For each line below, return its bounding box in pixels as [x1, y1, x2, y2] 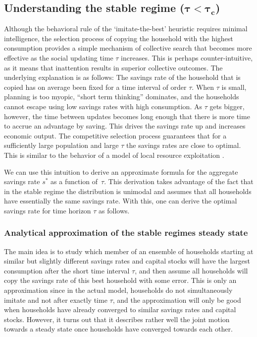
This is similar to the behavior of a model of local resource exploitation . [4, 149, 224, 160]
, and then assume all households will [135, 265, 248, 275]
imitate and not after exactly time [4, 294, 107, 305]
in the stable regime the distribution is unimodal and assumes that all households [4, 186, 252, 196]
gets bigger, [209, 101, 245, 111]
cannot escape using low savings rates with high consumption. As [4, 101, 202, 111]
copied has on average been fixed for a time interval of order [4, 81, 187, 92]
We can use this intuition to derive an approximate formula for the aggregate [4, 166, 238, 177]
